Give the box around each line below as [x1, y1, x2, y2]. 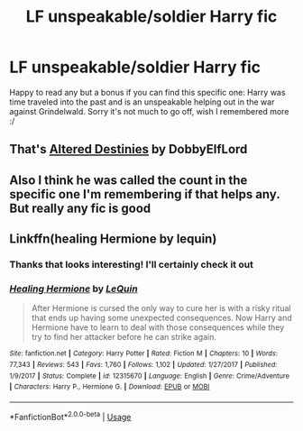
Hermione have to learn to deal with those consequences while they [31, 322, 285, 333]
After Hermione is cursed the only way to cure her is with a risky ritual [31, 303, 291, 314]
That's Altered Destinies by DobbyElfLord [9, 142, 248, 157]
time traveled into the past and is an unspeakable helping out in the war [9, 96, 275, 107]
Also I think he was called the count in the [9, 172, 248, 188]
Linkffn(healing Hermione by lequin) [9, 232, 217, 247]
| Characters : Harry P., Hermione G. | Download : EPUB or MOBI [9, 382, 210, 391]
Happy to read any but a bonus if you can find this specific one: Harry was [9, 87, 286, 97]
